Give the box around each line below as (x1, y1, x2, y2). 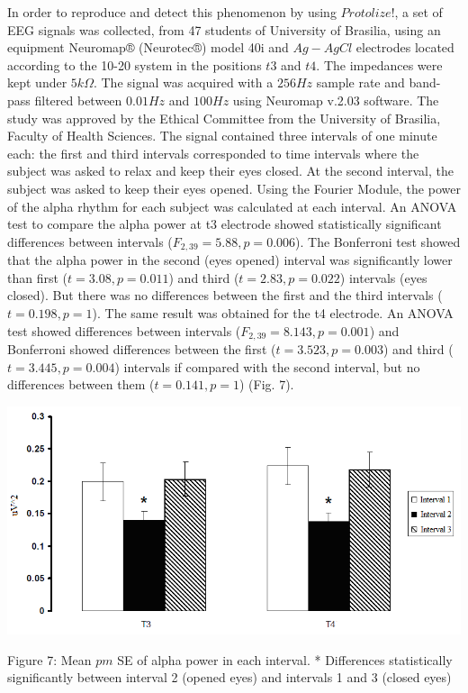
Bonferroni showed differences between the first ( (7, 340, 276, 358)
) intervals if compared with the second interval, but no (114, 357, 420, 376)
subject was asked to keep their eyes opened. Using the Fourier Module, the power (7, 178, 461, 197)
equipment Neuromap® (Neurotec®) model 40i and (7, 38, 289, 57)
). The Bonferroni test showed (295, 232, 461, 251)
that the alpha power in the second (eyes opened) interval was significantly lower (7, 251, 453, 269)
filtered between (34, 90, 122, 109)
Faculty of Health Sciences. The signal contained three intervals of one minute (7, 126, 437, 145)
